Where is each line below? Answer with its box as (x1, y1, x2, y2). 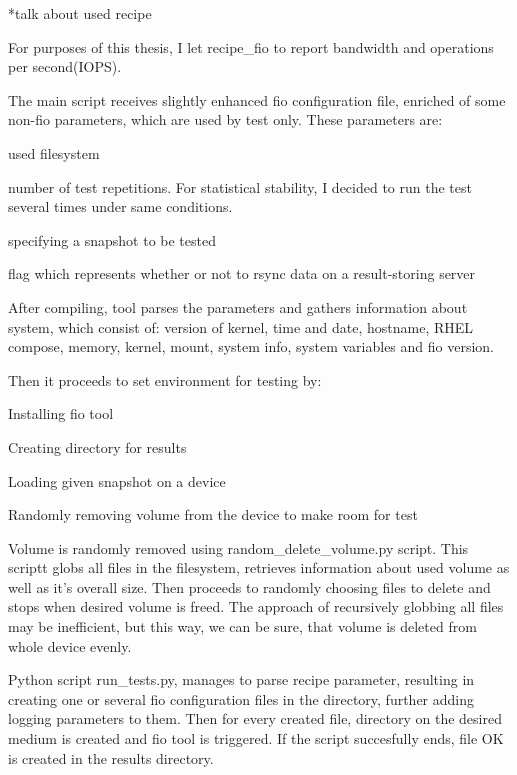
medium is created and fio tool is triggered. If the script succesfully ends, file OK (8, 728, 504, 749)
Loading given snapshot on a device (8, 470, 226, 491)
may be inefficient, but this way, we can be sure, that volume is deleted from (8, 616, 477, 637)
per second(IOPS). (8, 56, 122, 77)
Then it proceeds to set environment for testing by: (8, 369, 322, 390)
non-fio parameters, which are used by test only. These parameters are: (8, 109, 443, 130)
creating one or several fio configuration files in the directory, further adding (8, 688, 475, 709)
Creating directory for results (8, 436, 187, 457)
